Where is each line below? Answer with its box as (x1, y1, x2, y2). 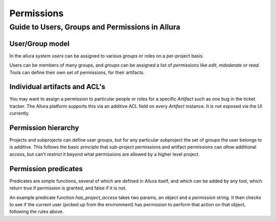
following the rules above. (9, 209, 64, 215)
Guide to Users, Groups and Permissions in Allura (9, 22, 180, 32)
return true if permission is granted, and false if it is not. (9, 185, 127, 191)
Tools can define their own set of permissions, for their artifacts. (9, 69, 145, 75)
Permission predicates (9, 164, 83, 173)
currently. (9, 110, 30, 117)
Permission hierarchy (9, 124, 79, 132)
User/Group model (9, 39, 70, 48)
